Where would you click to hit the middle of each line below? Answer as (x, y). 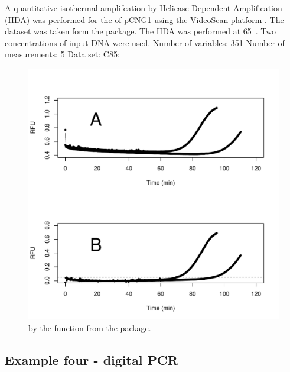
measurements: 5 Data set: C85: (62, 54)
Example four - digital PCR (92, 359)
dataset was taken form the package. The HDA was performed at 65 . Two (140, 31)
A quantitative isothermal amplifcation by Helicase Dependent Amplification (144, 8)
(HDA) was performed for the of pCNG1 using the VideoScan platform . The (144, 19)
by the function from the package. (90, 327)
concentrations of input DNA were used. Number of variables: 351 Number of (145, 42)
